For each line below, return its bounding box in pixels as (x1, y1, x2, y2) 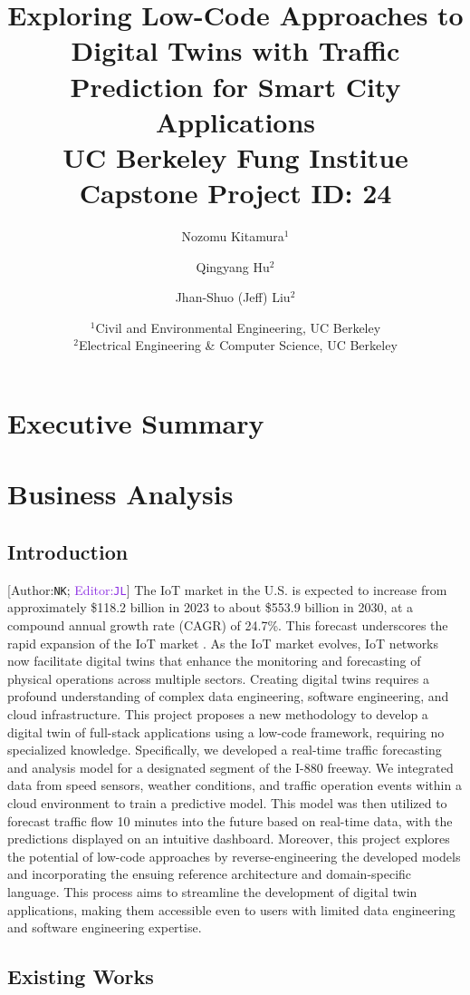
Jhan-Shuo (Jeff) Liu (175, 288, 291, 307)
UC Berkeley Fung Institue (62, 138, 408, 175)
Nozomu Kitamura (181, 227, 284, 246)
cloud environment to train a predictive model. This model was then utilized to (7, 793, 447, 812)
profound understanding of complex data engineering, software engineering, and (7, 687, 449, 706)
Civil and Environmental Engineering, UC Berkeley (95, 317, 381, 337)
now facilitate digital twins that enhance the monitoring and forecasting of (7, 651, 421, 670)
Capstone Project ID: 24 (79, 174, 392, 211)
